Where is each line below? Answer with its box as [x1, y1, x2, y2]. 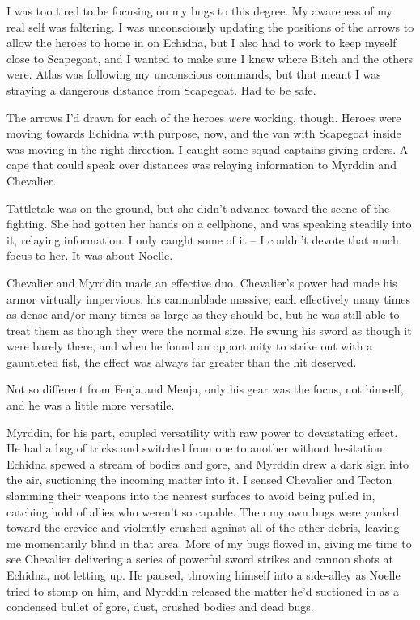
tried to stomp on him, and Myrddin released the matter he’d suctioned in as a [6, 582, 400, 599]
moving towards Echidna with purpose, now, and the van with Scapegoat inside [6, 125, 401, 142]
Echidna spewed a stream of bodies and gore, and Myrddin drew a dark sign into [6, 455, 409, 472]
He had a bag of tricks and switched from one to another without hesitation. [6, 440, 386, 457]
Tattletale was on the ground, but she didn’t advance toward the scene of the [6, 199, 390, 216]
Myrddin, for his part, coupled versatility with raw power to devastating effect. [6, 423, 398, 440]
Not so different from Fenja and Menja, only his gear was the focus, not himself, [6, 380, 404, 397]
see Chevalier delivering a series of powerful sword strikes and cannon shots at [6, 550, 393, 567]
